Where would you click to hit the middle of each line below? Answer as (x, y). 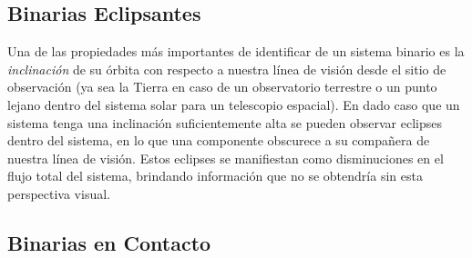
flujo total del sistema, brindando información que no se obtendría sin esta (215, 176)
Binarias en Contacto (109, 242)
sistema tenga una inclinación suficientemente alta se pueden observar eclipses (225, 122)
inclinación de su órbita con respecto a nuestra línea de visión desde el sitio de (227, 69)
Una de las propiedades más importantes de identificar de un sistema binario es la (236, 51)
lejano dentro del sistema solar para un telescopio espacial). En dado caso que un (234, 104)
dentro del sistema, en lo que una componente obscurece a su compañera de (219, 140)
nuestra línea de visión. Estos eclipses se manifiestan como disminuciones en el (226, 158)
